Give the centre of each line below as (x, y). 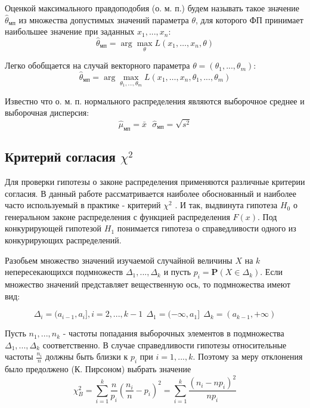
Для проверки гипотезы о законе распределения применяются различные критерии (155, 182)
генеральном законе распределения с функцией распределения (117, 216)
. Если (272, 272)
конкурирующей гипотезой (53, 228)
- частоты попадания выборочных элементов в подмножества (173, 333)
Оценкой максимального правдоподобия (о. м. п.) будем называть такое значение (152, 8)
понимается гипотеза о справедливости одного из (207, 228)
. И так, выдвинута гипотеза (226, 205)
